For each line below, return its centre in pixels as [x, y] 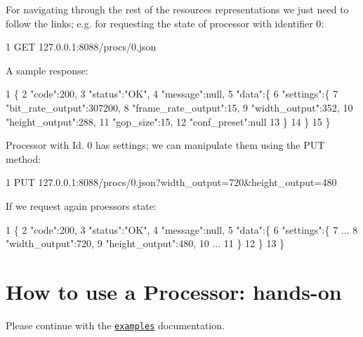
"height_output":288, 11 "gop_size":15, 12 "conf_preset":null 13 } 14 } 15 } [168, 121]
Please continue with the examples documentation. [115, 325]
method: [24, 158]
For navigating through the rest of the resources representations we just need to [177, 9]
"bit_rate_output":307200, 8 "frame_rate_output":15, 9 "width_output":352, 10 [179, 107]
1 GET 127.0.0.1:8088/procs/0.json [81, 47]
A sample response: [47, 70]
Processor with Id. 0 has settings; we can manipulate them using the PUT [165, 145]
